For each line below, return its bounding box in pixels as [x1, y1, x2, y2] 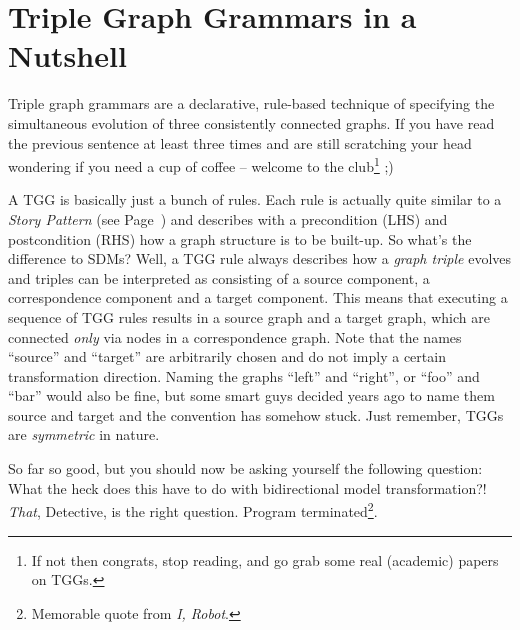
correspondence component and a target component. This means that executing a [8, 287, 508, 308]
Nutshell [8, 35, 127, 76]
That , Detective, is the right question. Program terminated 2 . [8, 498, 378, 521]
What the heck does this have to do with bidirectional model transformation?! [8, 477, 487, 498]
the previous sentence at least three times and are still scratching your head [8, 132, 472, 153]
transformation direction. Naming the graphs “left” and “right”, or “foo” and [8, 365, 480, 386]
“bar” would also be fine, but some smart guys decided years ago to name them [8, 385, 495, 406]
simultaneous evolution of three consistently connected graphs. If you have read [8, 112, 495, 133]
